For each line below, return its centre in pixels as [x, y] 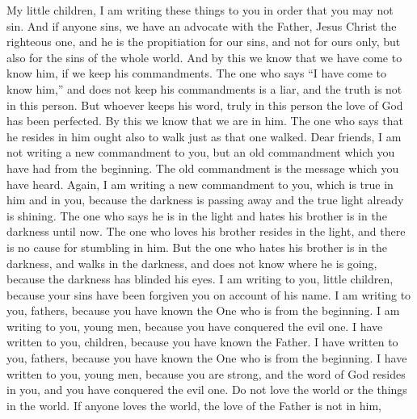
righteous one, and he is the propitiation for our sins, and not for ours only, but [204, 42]
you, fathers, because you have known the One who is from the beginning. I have [207, 358]
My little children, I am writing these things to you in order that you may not [200, 10]
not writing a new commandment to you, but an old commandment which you [201, 152]
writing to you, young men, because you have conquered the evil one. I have [195, 326]
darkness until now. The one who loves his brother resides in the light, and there [206, 231]
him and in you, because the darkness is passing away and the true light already [205, 200]
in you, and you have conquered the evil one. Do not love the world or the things [207, 390]
